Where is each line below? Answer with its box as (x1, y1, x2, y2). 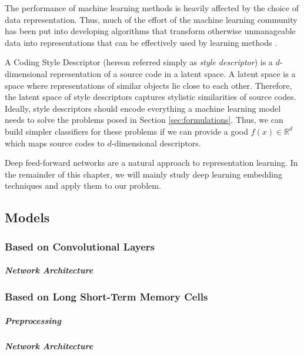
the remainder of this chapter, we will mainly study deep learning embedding (5, 168, 283, 180)
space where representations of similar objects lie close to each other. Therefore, (5, 79, 292, 91)
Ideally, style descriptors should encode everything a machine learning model (5, 102, 281, 114)
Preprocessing (5, 314, 61, 326)
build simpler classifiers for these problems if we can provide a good (5, 125, 249, 137)
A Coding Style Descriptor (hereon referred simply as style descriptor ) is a (5, 56, 273, 68)
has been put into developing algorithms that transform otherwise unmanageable (5, 25, 296, 37)
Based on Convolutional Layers (5, 239, 155, 253)
